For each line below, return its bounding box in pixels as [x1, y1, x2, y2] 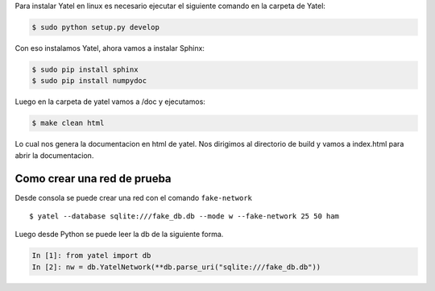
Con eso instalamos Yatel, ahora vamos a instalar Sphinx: [14, 43, 205, 52]
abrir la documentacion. [14, 150, 94, 160]
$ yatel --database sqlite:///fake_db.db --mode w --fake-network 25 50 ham [29, 211, 340, 221]
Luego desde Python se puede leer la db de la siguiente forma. [14, 230, 224, 239]
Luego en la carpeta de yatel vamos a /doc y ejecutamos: [14, 97, 205, 106]
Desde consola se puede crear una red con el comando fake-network [14, 193, 253, 202]
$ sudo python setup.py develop [31, 23, 160, 31]
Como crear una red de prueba [14, 172, 172, 185]
